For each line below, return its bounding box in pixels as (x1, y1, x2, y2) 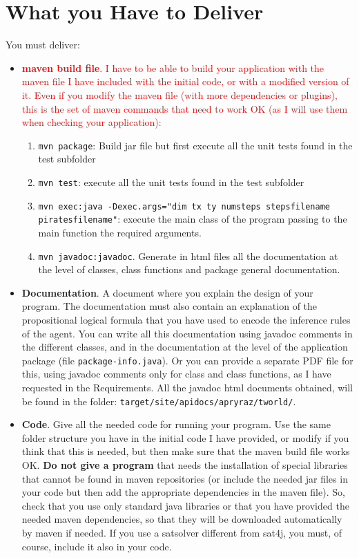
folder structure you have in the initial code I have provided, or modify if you (21, 430, 349, 445)
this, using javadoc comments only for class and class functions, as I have (21, 366, 331, 381)
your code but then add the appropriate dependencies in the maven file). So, (21, 485, 345, 499)
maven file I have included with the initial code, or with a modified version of (21, 74, 349, 89)
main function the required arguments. (38, 225, 202, 239)
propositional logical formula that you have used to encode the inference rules (21, 312, 351, 326)
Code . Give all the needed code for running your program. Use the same (21, 417, 331, 431)
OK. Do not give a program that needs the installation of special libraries (21, 458, 348, 472)
